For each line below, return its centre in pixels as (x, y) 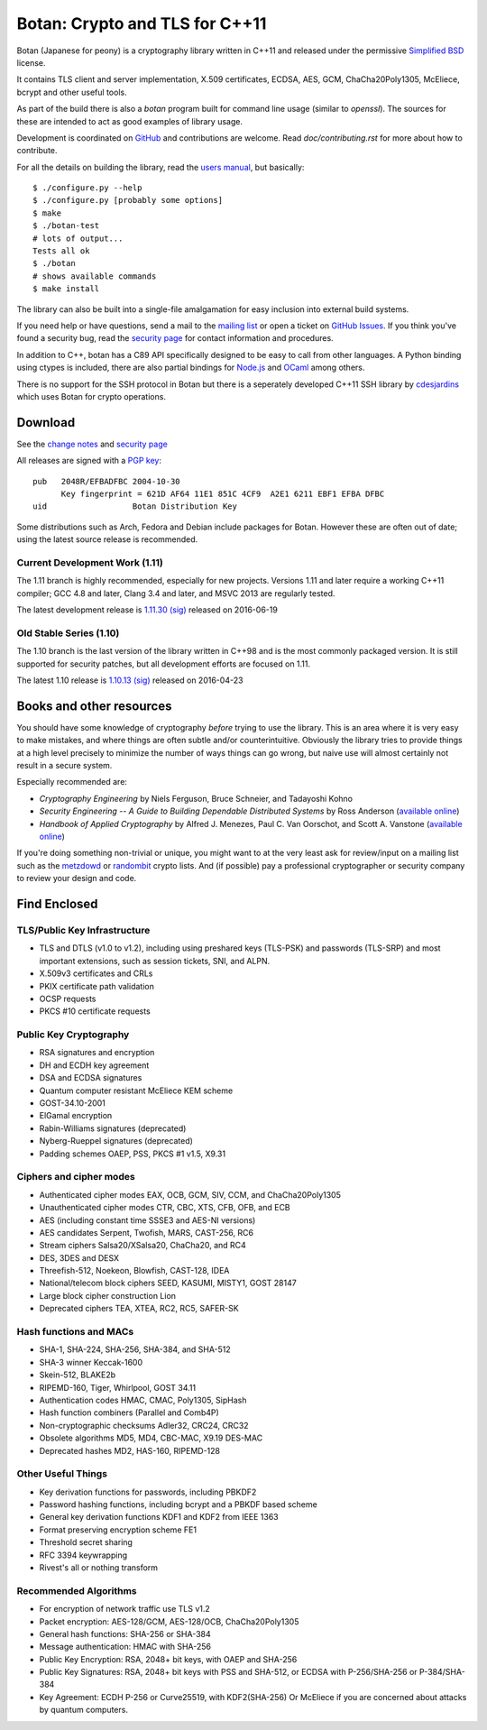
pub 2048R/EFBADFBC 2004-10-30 (106, 481)
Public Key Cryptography (73, 1035)
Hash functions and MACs (75, 1332)
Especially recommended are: (72, 782)
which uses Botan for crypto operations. (92, 396)
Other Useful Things (62, 1474)
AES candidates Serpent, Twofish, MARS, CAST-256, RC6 (147, 1232)
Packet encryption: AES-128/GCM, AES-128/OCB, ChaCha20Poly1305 (169, 1621)
